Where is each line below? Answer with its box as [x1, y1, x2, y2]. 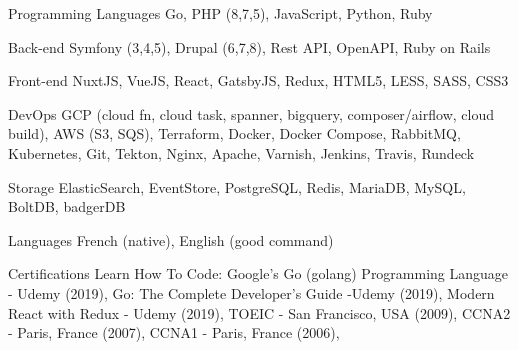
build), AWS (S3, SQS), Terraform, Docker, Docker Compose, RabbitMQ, [8, 123, 461, 144]
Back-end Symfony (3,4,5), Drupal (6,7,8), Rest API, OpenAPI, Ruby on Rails [8, 36, 491, 57]
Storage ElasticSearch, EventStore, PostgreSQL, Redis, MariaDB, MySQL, [8, 176, 466, 197]
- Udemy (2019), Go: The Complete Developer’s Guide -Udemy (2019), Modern [8, 282, 495, 303]
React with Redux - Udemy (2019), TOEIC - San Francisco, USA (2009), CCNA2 [8, 302, 511, 323]
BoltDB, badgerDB [8, 196, 126, 217]
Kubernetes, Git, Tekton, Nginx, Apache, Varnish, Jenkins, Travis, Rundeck [8, 142, 475, 163]
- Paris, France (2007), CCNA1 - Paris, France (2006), [8, 322, 340, 343]
